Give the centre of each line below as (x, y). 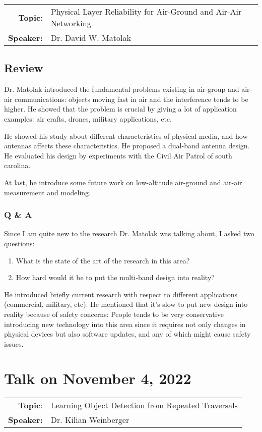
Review (24, 68)
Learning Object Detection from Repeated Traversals (144, 405)
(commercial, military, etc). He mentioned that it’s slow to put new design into (126, 304)
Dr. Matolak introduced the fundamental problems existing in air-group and (122, 89)
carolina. (17, 165)
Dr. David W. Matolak (91, 38)
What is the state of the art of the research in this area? (103, 260)
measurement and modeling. (48, 192)
